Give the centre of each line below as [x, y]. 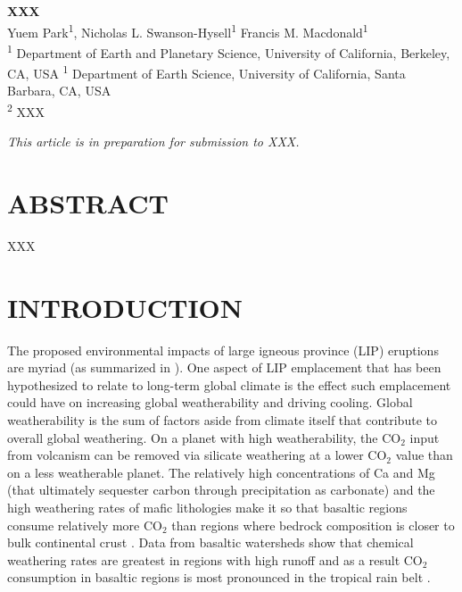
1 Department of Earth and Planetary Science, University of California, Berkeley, [229, 51]
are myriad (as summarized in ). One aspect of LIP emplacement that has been [224, 367]
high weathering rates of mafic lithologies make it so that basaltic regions [207, 507]
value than [424, 455]
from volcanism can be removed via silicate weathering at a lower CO [197, 455]
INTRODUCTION [125, 307]
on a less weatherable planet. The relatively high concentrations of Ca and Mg [221, 472]
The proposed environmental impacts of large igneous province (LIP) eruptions [223, 350]
